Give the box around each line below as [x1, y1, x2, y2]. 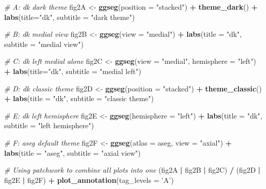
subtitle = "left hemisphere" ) [4, 120, 94, 131]
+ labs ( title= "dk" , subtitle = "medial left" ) [4, 65, 141, 76]
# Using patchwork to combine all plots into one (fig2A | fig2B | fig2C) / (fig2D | [4, 164, 260, 175]
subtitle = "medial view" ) [4, 38, 84, 49]
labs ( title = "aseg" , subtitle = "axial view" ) [4, 147, 141, 158]
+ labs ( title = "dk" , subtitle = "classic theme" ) [4, 93, 154, 104]
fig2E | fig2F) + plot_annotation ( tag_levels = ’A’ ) [4, 174, 174, 185]
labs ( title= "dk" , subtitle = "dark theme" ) [4, 11, 135, 22]
